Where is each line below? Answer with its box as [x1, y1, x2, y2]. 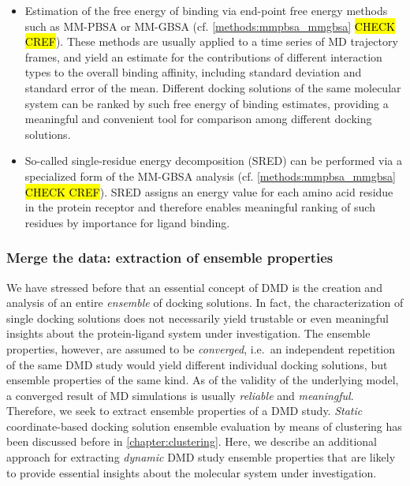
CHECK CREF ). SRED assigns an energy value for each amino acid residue [24, 183, 393, 200]
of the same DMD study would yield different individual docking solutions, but [6, 356, 388, 372]
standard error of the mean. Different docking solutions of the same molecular [24, 79, 401, 95]
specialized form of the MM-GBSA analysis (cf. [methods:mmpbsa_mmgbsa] [24, 167, 396, 184]
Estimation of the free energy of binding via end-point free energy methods [24, 2, 388, 18]
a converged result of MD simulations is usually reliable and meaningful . [6, 387, 354, 403]
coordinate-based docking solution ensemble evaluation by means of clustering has [6, 417, 402, 434]
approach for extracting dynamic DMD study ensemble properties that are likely [6, 449, 396, 465]
